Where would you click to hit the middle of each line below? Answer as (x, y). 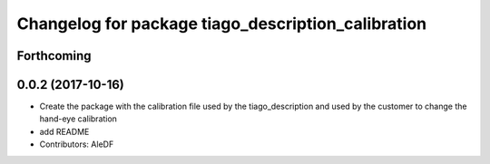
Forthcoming (54, 56)
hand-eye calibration (78, 119)
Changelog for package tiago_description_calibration (222, 24)
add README (64, 131)
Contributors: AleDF (77, 144)
